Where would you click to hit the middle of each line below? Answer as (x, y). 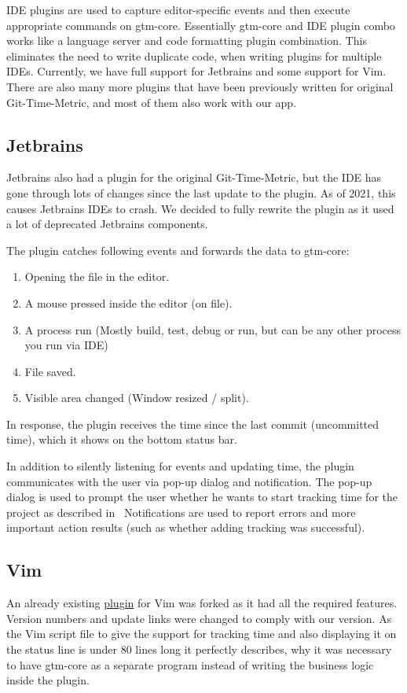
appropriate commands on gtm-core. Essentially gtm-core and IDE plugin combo (201, 25)
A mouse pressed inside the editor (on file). (128, 302)
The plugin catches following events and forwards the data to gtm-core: (178, 250)
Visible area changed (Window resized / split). (137, 398)
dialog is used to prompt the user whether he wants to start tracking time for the (202, 497)
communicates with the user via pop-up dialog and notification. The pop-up (189, 481)
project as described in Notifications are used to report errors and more (181, 512)
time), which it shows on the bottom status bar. (122, 439)
